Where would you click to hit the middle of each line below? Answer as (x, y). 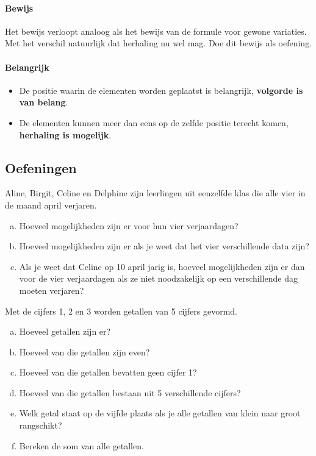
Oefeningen (41, 167)
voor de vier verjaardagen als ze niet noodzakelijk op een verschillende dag (158, 278)
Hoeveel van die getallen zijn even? (84, 351)
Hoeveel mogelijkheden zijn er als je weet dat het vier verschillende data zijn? (164, 246)
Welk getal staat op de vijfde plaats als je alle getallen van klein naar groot (160, 413)
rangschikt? (41, 425)
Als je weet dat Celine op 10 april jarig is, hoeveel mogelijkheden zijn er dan (162, 266)
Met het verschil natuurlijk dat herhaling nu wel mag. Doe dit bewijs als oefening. (159, 43)
